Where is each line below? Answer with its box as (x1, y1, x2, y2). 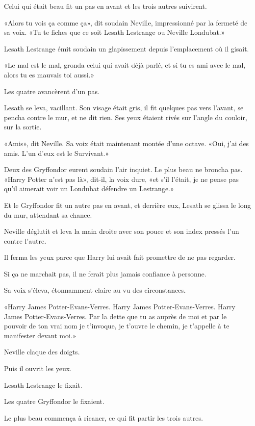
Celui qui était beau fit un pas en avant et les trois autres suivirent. (4, 1, 207, 11)
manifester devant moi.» (4, 330, 76, 340)
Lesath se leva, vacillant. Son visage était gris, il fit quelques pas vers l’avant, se (4, 102, 244, 113)
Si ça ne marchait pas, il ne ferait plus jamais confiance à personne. (4, 268, 206, 278)
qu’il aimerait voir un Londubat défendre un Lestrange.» (4, 183, 174, 194)
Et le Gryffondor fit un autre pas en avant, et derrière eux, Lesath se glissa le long (4, 200, 251, 210)
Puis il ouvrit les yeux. (4, 363, 72, 374)
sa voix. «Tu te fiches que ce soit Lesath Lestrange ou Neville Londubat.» (4, 27, 225, 37)
